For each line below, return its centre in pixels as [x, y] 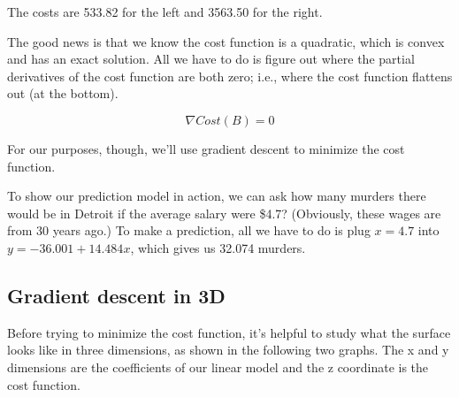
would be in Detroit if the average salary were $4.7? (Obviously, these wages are [224, 213]
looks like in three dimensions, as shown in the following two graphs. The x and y [228, 350]
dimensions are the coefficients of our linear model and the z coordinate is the [218, 366]
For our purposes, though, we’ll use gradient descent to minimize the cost [206, 148]
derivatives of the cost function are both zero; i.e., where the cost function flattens [230, 76]
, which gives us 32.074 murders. [218, 247]
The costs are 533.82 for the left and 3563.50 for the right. [165, 11]
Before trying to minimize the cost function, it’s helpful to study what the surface [229, 332]
